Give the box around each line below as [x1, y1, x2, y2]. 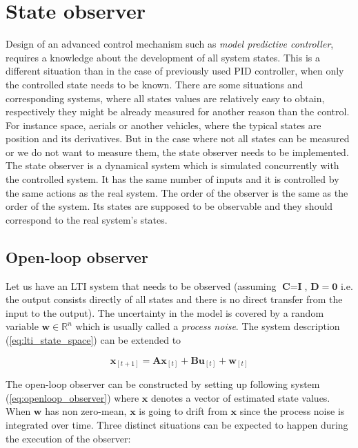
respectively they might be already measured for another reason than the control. [6, 104, 350, 119]
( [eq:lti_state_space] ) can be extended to [6, 333, 181, 347]
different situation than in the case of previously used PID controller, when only [6, 64, 344, 78]
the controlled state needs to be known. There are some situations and [6, 77, 304, 91]
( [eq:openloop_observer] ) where [6, 390, 139, 405]
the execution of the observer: [6, 431, 131, 445]
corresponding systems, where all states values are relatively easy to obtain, [6, 90, 325, 105]
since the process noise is [239, 404, 345, 418]
